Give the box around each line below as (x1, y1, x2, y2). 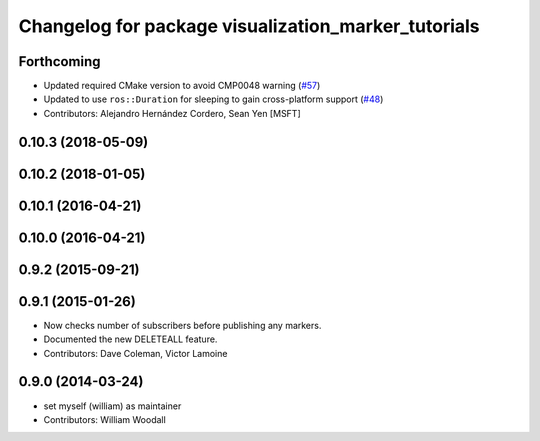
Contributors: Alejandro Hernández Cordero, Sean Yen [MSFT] (43, 107, 302, 119)
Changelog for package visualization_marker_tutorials (18, 15, 480, 37)
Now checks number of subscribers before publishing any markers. (43, 319, 322, 331)
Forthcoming (18, 53, 101, 70)
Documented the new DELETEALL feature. (43, 333, 218, 345)
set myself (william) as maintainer (43, 400, 182, 412)
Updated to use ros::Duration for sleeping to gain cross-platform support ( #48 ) (43, 93, 384, 105)
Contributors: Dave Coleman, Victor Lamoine (43, 347, 228, 359)
